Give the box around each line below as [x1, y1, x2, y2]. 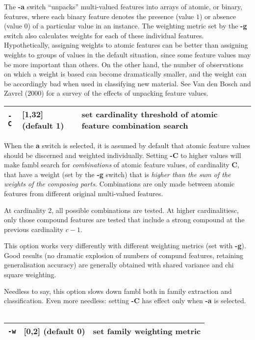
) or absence [200, 11, 236, 21]
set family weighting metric [93, 325, 201, 337]
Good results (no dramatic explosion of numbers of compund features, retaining [4, 250, 243, 260]
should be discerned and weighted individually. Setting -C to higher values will [4, 150, 241, 160]
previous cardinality [4, 224, 64, 234]
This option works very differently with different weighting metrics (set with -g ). [4, 240, 246, 251]
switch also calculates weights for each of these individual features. [4, 30, 204, 40]
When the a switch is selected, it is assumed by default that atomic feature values [4, 140, 250, 150]
